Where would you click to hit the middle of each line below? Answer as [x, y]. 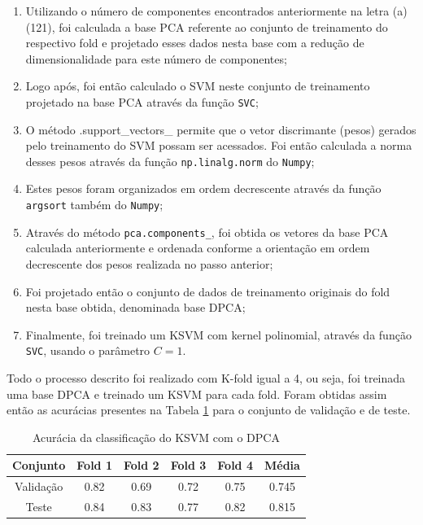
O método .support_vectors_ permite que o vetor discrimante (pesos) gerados [221, 129]
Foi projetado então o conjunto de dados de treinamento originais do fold [208, 291]
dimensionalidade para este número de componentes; [156, 58]
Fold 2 [141, 465]
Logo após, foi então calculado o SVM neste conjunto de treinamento [198, 86]
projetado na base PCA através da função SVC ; [142, 101]
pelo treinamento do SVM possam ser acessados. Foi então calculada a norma [219, 145]
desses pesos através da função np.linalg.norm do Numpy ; [170, 161]
